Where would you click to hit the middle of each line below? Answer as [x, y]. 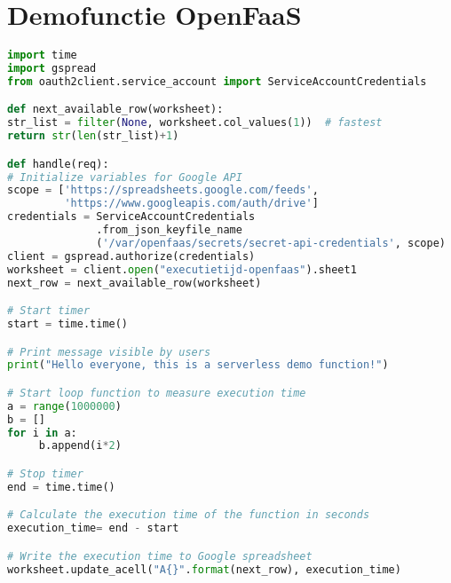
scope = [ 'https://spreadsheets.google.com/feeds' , [163, 190]
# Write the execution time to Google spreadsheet [160, 556]
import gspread [52, 68]
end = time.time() [61, 487]
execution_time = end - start [93, 528]
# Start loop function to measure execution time [157, 393]
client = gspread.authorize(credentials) [131, 256]
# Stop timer [45, 473]
